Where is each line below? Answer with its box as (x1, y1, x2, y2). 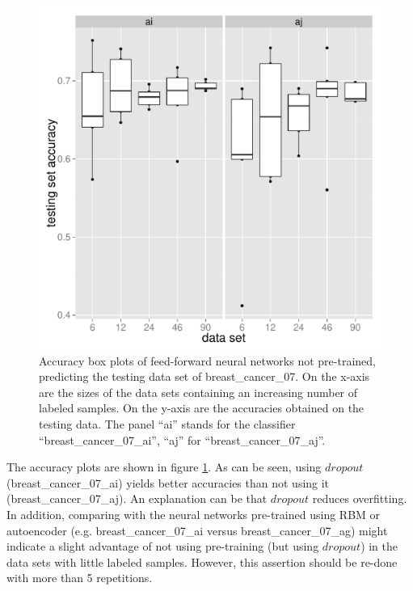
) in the (360, 538, 398, 555)
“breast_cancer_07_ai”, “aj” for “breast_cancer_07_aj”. (39, 431, 326, 448)
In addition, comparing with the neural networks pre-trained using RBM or (6, 505, 381, 522)
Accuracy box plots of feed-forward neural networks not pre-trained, (39, 352, 376, 369)
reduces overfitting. (312, 490, 407, 507)
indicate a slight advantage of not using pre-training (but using (6, 538, 319, 555)
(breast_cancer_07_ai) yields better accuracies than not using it (6, 474, 330, 491)
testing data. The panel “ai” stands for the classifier (39, 415, 296, 432)
